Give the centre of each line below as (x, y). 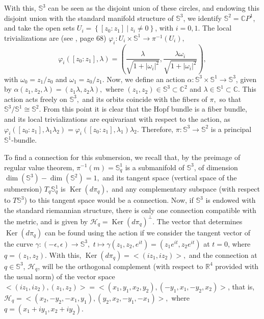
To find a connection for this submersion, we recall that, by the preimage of (122, 157)
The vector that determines (200, 221)
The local (217, 28)
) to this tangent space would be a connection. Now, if (109, 200)
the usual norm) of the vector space (60, 276)
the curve (19, 243)
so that (230, 99)
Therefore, (157, 129)
